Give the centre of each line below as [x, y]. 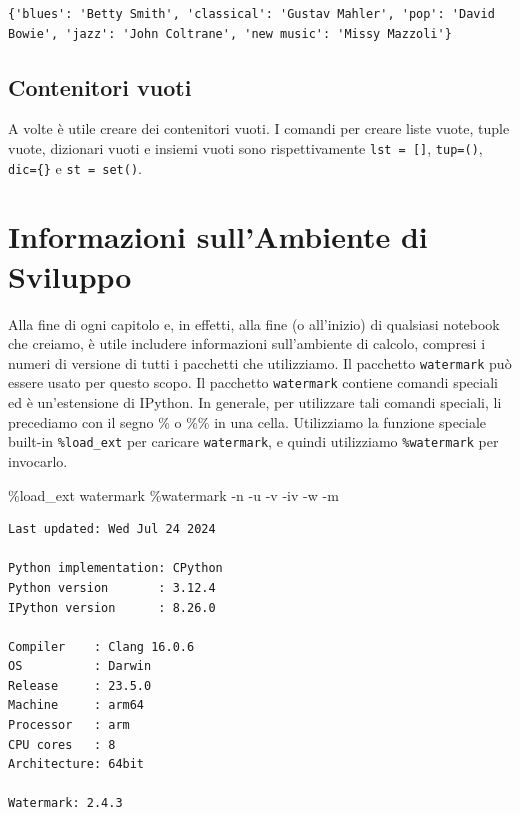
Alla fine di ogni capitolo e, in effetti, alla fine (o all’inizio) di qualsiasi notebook [254, 323]
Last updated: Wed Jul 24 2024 [112, 529]
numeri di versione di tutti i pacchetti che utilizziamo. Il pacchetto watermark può [260, 362]
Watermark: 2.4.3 [65, 803]
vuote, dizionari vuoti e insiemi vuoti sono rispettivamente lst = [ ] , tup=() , [245, 147]
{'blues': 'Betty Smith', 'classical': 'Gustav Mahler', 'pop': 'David [251, 14]
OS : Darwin [80, 666]
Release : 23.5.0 [80, 685]
